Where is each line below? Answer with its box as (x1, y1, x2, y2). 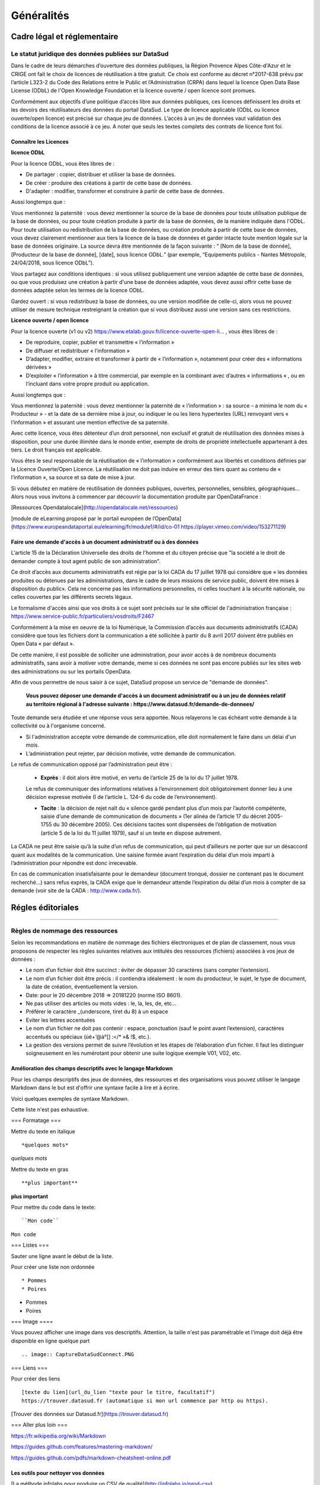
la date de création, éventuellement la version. (25, 983, 139, 990)
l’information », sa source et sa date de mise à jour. (11, 474, 136, 481)
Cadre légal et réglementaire (11, 31, 119, 42)
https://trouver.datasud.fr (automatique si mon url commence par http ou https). (21, 1397, 268, 1404)
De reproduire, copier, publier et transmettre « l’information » (25, 339, 175, 346)
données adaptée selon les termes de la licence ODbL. (11, 287, 145, 294)
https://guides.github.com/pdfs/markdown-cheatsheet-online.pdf (11, 1454, 171, 1461)
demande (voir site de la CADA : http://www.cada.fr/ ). (11, 887, 142, 894)
